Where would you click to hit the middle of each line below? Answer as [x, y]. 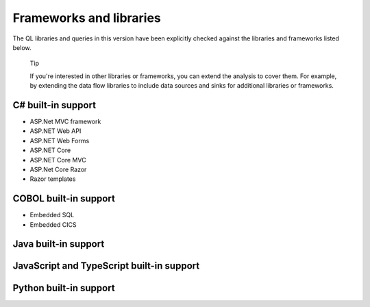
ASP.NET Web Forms [60, 140]
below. [22, 47]
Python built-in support [64, 288]
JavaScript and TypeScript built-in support [106, 266]
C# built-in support [54, 105]
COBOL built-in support [64, 199]
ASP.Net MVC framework [65, 122]
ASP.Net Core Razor [58, 169]
